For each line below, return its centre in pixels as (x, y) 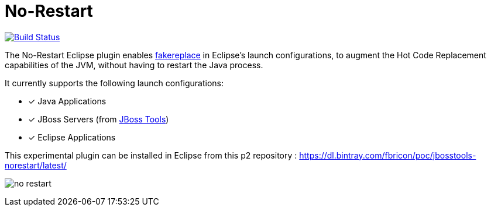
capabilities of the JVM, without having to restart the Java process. (134, 65)
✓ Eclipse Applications (72, 137)
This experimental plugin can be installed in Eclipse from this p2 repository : (151, 155)
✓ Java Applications (67, 101)
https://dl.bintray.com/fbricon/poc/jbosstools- (388, 155)
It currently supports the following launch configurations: (114, 83)
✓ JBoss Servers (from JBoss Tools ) (99, 119)
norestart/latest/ (36, 165)
